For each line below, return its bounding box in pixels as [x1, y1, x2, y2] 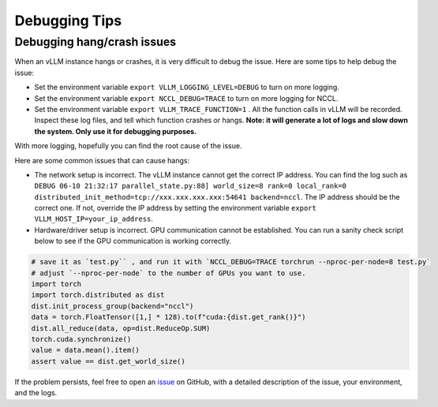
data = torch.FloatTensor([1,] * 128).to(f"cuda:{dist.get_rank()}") [31, 312, 306, 322]
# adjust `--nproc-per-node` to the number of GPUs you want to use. [31, 268, 306, 278]
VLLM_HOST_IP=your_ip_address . [34, 214, 154, 224]
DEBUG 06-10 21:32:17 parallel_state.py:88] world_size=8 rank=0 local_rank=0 [34, 181, 347, 191]
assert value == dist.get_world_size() [31, 357, 185, 366]
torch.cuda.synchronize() [31, 334, 132, 343]
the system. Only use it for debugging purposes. [34, 126, 197, 136]
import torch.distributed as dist [31, 290, 165, 300]
